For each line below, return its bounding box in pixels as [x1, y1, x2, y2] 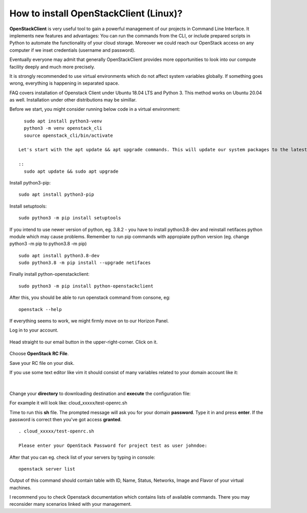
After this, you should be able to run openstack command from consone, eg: [9, 295, 171, 301]
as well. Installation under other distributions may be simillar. [9, 97, 137, 103]
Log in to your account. [9, 327, 59, 333]
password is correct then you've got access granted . [9, 416, 122, 422]
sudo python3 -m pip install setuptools [18, 215, 121, 221]
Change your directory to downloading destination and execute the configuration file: [9, 390, 191, 397]
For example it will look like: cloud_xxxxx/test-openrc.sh [9, 400, 127, 406]
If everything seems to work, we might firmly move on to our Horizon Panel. [9, 318, 169, 324]
